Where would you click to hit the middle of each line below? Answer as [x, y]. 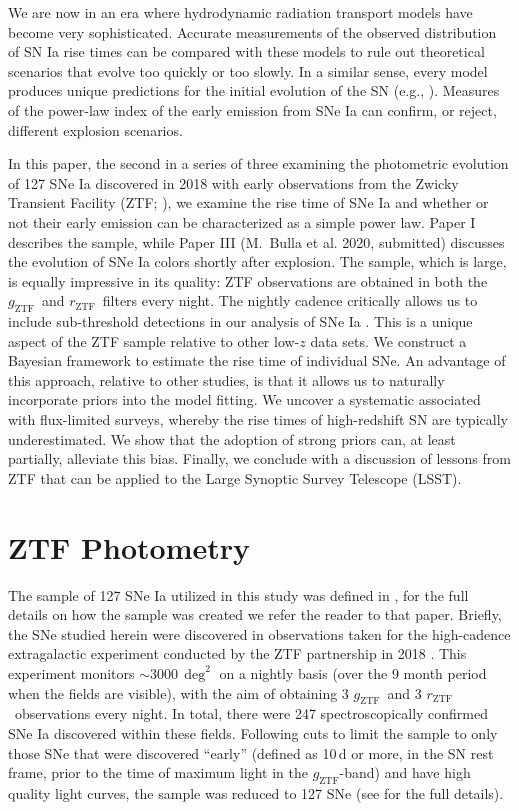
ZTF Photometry [129, 546]
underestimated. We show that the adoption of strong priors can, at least [232, 438]
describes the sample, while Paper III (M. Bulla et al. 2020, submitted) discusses [256, 241]
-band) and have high [405, 772]
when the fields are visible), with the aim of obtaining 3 [178, 692]
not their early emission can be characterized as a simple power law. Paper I [242, 221]
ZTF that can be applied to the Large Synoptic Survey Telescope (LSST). [235, 477]
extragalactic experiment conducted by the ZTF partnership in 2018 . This [237, 653]
